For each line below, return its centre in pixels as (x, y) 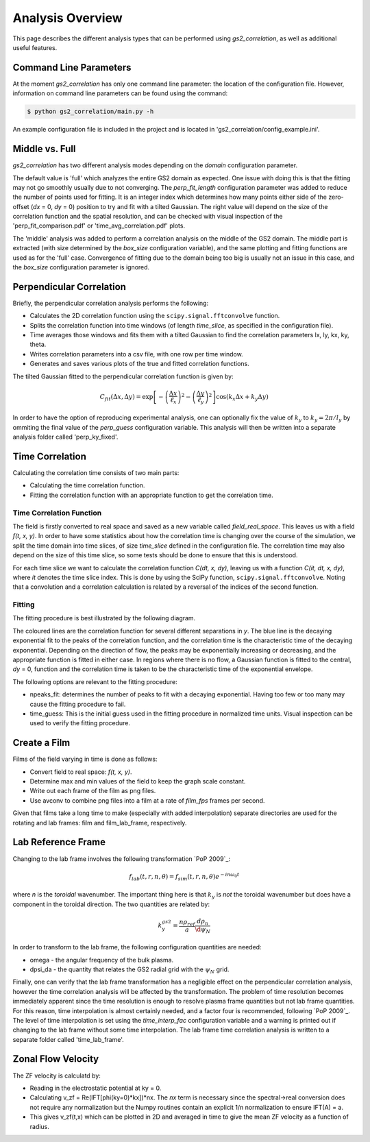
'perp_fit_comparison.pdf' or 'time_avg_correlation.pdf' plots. (99, 226)
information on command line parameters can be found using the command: (120, 93)
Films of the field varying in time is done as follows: (85, 759)
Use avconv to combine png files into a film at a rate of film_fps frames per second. (147, 800)
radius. (39, 1126)
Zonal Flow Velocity (56, 1059)
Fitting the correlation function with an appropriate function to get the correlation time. (151, 495)
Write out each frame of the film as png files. (93, 791)
